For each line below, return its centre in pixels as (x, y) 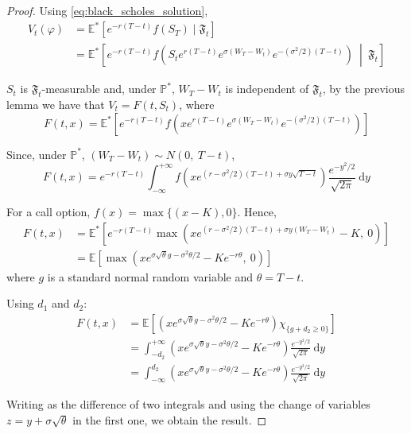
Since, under (37, 154)
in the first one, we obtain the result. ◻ (170, 419)
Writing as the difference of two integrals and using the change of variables (188, 404)
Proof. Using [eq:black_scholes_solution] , (107, 10)
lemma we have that (56, 104)
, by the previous (363, 89)
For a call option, (48, 212)
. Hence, (257, 212)
